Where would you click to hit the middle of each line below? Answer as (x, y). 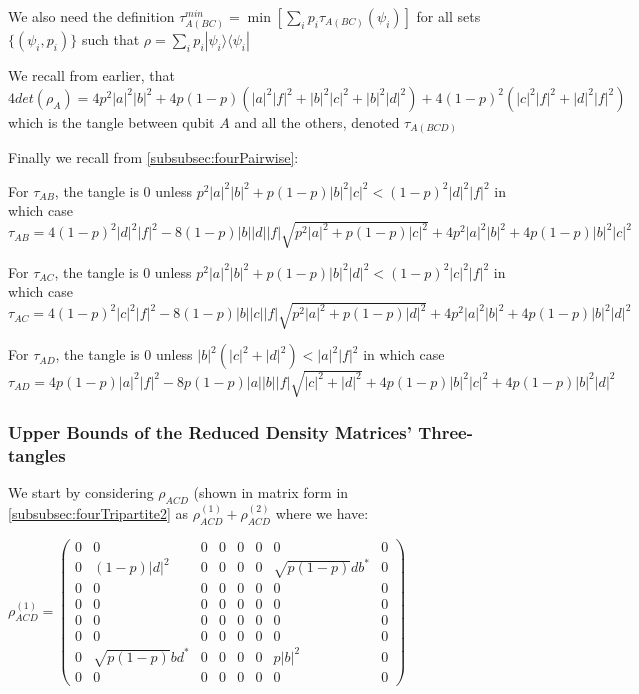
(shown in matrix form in (271, 492)
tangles (37, 454)
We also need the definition (91, 16)
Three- (445, 431)
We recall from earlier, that (91, 75)
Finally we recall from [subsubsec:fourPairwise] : (153, 157)
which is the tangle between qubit (111, 121)
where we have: (322, 512)
